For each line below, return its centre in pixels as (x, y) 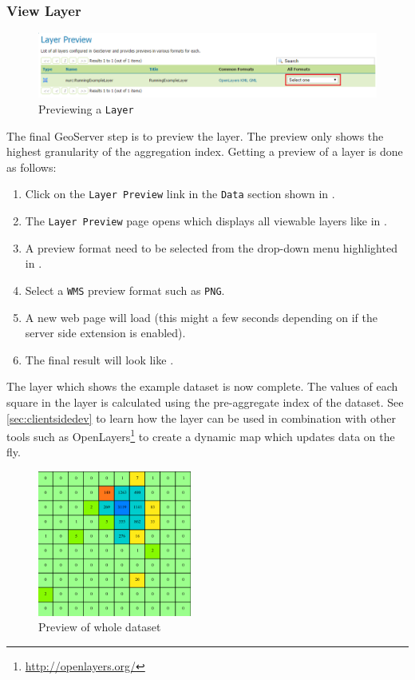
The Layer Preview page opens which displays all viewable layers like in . (206, 221)
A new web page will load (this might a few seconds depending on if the (202, 317)
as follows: (32, 167)
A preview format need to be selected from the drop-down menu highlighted (211, 247)
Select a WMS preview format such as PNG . (125, 290)
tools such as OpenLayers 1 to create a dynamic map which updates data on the (201, 435)
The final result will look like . (99, 359)
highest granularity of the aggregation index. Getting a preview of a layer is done (205, 151)
